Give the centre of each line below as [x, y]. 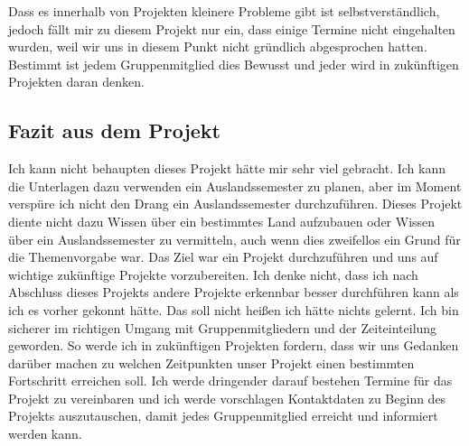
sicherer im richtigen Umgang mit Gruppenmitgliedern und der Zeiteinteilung [223, 327]
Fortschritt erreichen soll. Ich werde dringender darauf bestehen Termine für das [230, 381]
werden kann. [45, 434]
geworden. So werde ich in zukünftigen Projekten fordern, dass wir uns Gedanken [234, 345]
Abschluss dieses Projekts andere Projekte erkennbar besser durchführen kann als [234, 292]
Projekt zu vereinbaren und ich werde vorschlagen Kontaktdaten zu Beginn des [227, 398]
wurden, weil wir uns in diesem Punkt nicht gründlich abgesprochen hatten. [218, 46]
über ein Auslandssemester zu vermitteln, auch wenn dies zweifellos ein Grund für [234, 239]
